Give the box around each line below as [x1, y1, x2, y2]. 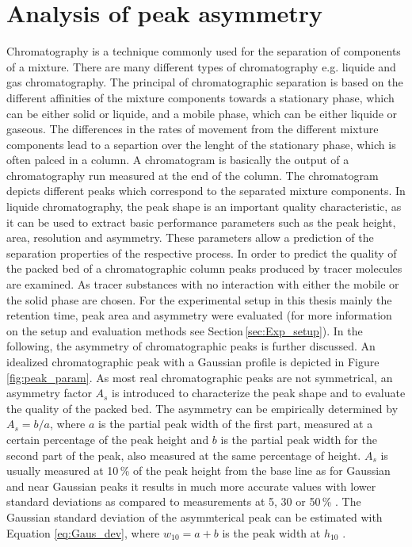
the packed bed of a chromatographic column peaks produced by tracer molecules [6, 260, 402, 277]
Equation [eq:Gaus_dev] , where [6, 524, 160, 541]
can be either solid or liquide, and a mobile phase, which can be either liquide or [6, 105, 398, 121]
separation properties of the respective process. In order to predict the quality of [6, 244, 397, 261]
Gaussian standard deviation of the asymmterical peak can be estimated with [6, 508, 383, 525]
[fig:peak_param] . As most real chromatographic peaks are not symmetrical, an [6, 369, 393, 385]
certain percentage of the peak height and [6, 430, 209, 447]
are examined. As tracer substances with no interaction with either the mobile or [6, 276, 399, 293]
